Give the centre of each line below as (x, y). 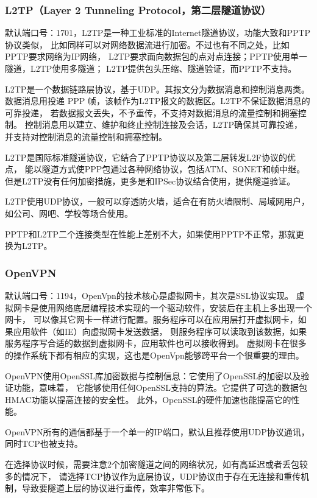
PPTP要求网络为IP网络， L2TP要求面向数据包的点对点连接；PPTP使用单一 (156, 56)
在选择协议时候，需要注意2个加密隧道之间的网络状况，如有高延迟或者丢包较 (156, 464)
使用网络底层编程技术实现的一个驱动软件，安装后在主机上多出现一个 (175, 307)
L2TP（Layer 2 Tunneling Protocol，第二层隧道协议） (138, 9)
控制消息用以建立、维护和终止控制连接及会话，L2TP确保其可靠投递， (164, 124)
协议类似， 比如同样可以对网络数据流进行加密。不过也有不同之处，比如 (147, 44)
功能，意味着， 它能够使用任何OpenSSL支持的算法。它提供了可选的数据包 (160, 388)
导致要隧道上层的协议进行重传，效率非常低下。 (116, 488)
